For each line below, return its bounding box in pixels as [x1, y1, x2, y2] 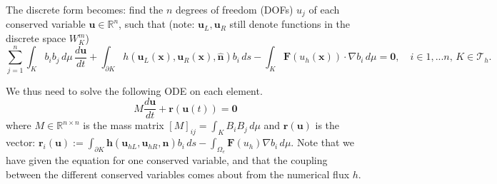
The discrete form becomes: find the [6, 2, 164, 16]
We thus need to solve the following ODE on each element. [6, 83, 263, 98]
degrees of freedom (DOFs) [176, 2, 293, 16]
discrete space [6, 31, 66, 46]
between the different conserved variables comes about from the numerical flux [6, 167, 350, 182]
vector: [6, 135, 36, 150]
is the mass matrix [83, 118, 164, 133]
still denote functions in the [229, 16, 351, 31]
